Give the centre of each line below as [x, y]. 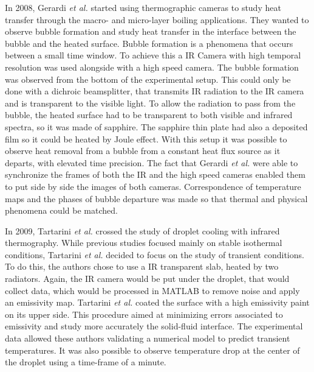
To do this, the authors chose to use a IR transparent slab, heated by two [142, 266]
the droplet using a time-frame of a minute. [86, 362]
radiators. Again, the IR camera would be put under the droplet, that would [147, 279]
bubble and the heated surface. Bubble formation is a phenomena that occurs [149, 43]
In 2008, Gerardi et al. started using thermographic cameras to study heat [143, 7]
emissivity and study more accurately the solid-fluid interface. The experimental [154, 326]
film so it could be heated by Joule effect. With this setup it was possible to [146, 139]
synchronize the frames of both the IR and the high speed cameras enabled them [155, 174]
